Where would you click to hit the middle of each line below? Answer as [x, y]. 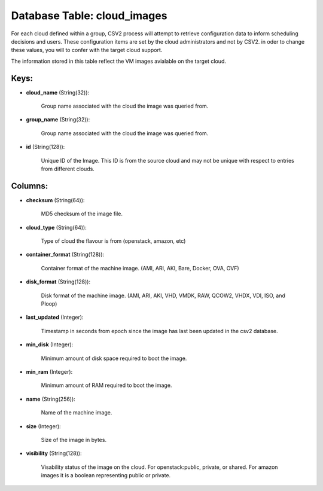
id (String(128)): [45, 147]
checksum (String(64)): [55, 200]
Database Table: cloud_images [89, 16]
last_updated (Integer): [55, 318]
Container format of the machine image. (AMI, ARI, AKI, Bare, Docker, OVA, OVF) [140, 268]
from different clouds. [68, 169]
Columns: [30, 186]
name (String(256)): [51, 399]
